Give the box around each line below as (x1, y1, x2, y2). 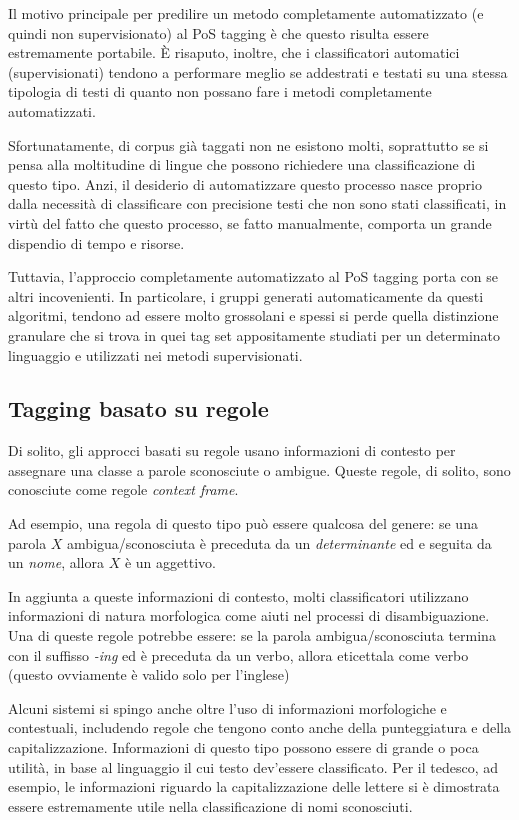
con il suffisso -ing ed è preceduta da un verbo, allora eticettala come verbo (8, 644, 469, 665)
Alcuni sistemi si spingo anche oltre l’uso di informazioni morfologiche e (8, 697, 447, 718)
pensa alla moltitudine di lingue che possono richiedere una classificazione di (8, 154, 476, 175)
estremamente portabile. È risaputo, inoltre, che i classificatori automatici (8, 42, 460, 63)
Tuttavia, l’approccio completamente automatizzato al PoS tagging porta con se (8, 266, 498, 287)
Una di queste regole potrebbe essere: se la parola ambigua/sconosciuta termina (8, 625, 496, 646)
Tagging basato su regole (8, 393, 269, 424)
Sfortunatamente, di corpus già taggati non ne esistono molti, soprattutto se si (8, 134, 489, 155)
